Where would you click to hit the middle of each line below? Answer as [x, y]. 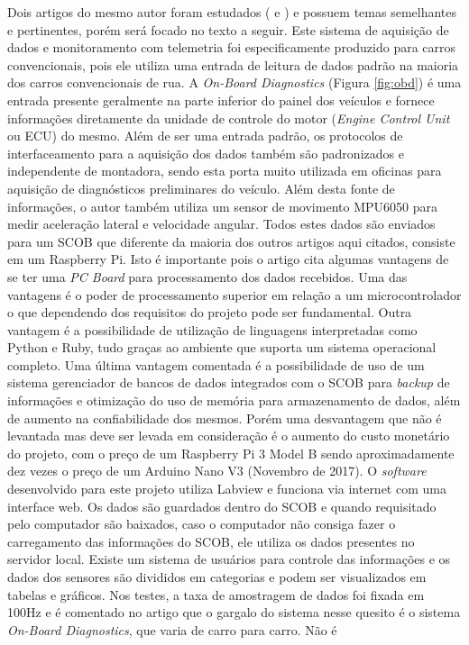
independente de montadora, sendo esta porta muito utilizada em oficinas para [225, 171]
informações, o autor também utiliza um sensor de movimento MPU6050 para [222, 206]
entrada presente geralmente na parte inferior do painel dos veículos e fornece [221, 100]
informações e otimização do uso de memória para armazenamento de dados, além [234, 400]
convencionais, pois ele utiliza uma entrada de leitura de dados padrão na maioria [233, 64]
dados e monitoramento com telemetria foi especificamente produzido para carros [232, 47]
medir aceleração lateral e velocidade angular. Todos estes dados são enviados [221, 224]
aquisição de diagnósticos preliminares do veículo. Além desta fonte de [201, 188]
